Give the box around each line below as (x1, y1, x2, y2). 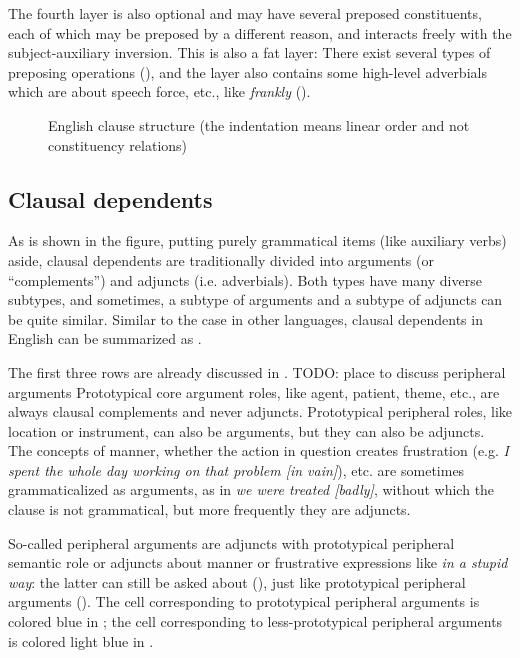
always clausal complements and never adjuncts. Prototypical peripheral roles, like (8, 401, 512, 422)
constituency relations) (48, 134, 188, 155)
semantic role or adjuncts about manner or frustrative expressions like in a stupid (8, 552, 508, 573)
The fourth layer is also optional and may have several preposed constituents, (8, 3, 482, 23)
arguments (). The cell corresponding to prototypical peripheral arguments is (8, 591, 480, 612)
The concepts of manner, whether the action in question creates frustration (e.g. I (8, 440, 509, 461)
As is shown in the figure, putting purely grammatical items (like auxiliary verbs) (8, 230, 507, 251)
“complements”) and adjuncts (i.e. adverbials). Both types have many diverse (8, 269, 482, 290)
